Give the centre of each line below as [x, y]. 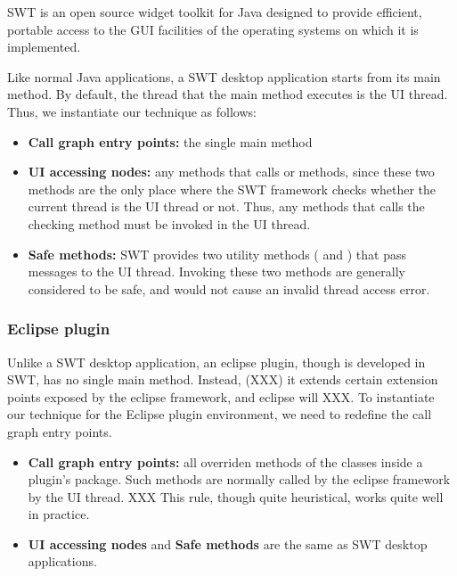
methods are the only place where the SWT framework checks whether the [232, 189]
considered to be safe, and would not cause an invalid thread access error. [229, 288]
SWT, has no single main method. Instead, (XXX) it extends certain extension [223, 379]
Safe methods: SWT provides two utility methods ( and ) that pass [217, 254]
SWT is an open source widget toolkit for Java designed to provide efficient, [215, 12]
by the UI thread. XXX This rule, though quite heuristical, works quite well [236, 496]
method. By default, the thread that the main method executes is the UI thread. [228, 94]
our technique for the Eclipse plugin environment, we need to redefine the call [220, 414]
